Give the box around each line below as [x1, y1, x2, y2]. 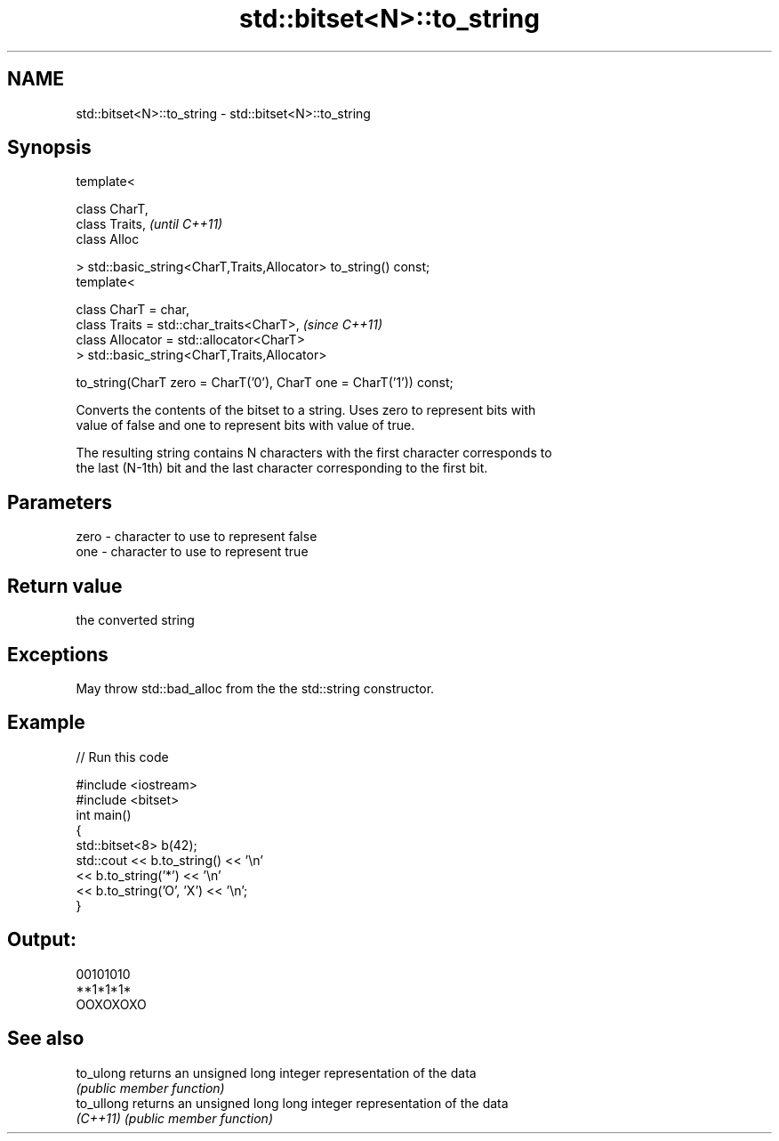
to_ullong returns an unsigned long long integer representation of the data [76, 1095, 509, 1111]
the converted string [76, 612, 195, 628]
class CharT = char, [76, 302, 189, 318]
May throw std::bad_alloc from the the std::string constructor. [76, 680, 435, 696]
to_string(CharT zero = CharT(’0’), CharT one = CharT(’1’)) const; [76, 375, 454, 391]
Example [7, 711, 85, 734]
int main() [76, 806, 132, 822]
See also [7, 1027, 84, 1050]
